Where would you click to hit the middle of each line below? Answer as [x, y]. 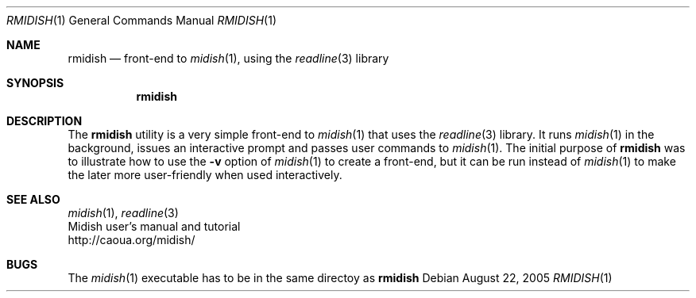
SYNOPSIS [35, 83]
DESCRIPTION [44, 121]
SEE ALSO [33, 199]
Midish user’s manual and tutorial [154, 226]
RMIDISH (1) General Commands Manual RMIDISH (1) [142, 20]
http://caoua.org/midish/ [131, 240]
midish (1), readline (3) [123, 213]
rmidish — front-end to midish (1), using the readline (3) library [228, 58]
